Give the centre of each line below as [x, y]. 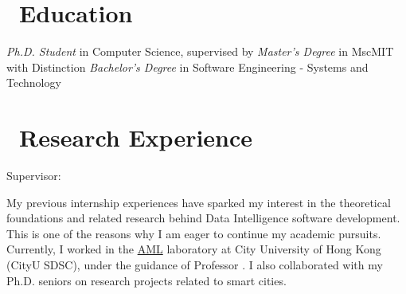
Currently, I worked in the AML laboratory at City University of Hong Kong [194, 249]
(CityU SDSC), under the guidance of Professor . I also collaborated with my [195, 265]
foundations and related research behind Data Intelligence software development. [203, 218]
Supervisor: [34, 176]
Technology [34, 82]
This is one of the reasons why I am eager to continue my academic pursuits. [194, 233]
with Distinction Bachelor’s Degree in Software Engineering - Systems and [187, 67]
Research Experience [136, 137]
